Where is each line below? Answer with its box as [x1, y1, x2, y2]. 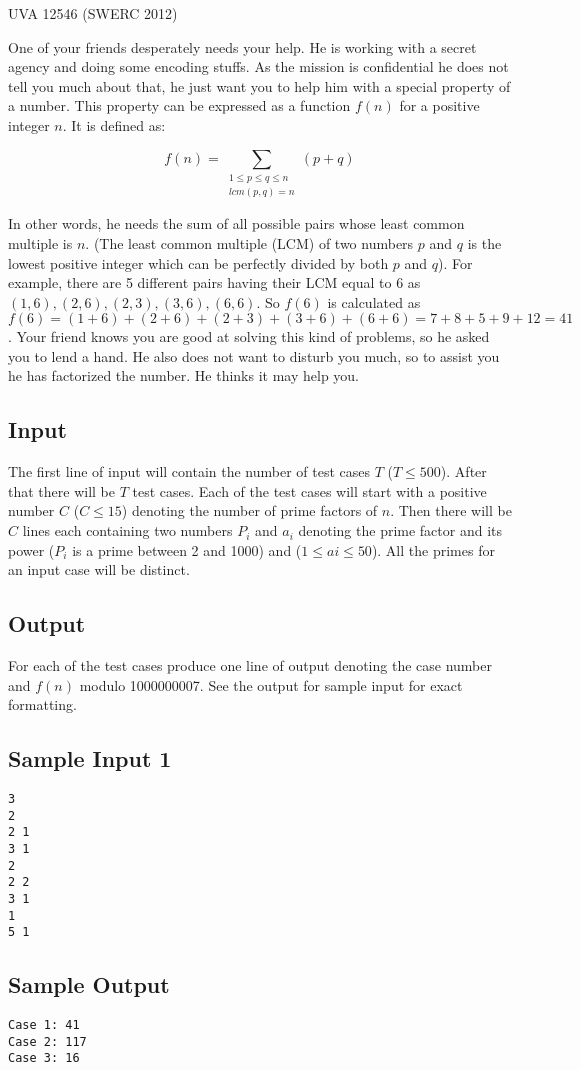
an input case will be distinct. [8, 559, 190, 580]
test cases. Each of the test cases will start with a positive [132, 480, 487, 501]
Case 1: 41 [8, 1018, 80, 1033]
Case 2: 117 [8, 1034, 87, 1049]
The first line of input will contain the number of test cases [8, 461, 371, 482]
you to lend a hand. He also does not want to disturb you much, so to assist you [8, 345, 500, 366]
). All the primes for [371, 539, 495, 560]
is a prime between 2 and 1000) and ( [72, 539, 302, 560]
